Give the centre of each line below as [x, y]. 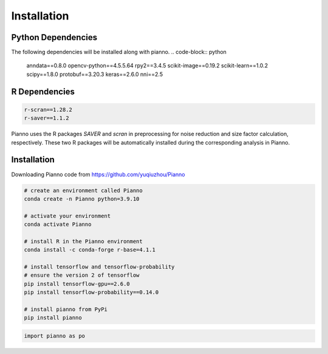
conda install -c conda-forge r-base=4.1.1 [90, 250]
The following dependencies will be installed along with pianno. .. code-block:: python [119, 52]
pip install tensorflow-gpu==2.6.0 [77, 284]
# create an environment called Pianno [83, 190]
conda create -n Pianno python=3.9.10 [82, 199]
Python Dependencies [54, 37]
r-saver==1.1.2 [46, 118]
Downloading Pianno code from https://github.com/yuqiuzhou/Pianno [98, 174]
